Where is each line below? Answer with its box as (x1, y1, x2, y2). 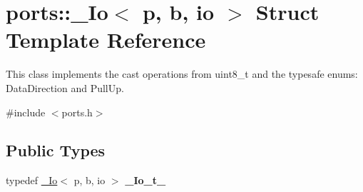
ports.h (61, 104, 93, 119)
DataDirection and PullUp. (6, 80, 124, 95)
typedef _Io (6, 173, 58, 188)
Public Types (6, 139, 106, 161)
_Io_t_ (125, 173, 166, 188)
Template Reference (6, 25, 206, 54)
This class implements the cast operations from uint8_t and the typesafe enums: (6, 66, 358, 81)
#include (6, 104, 46, 119)
